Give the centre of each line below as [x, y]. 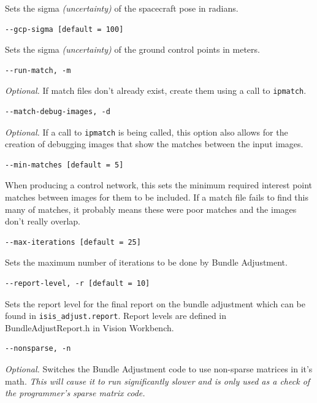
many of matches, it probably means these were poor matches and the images [151, 209]
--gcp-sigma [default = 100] [64, 29]
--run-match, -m [38, 70]
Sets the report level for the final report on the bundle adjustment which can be [155, 303]
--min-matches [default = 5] [64, 165]
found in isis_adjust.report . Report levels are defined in [116, 316]
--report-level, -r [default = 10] [78, 284]
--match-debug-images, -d [58, 112]
